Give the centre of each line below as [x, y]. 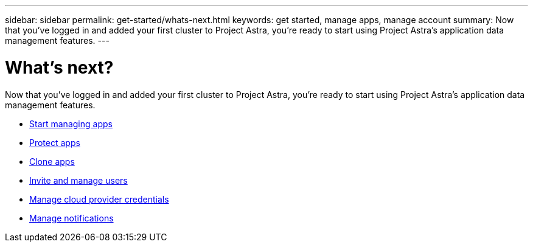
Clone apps [52, 161]
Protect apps [55, 142]
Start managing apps [71, 123]
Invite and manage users [78, 180]
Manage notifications [71, 218]
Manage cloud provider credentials [99, 199]
